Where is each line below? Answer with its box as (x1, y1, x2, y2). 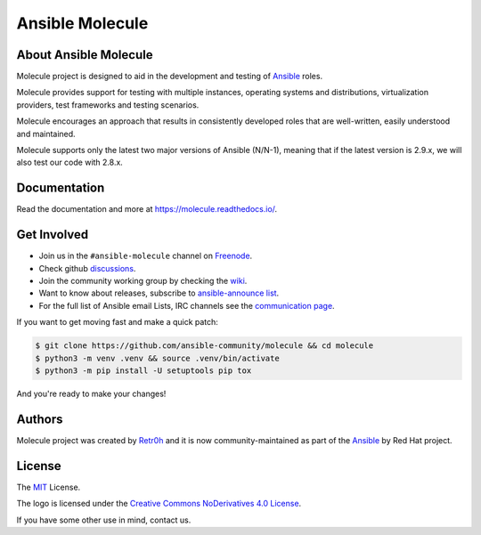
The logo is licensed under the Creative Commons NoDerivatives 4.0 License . (16, 499, 302, 509)
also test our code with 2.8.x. (16, 157, 124, 168)
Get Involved (16, 227, 89, 242)
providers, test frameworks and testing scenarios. (16, 99, 200, 110)
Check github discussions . (38, 263, 136, 273)
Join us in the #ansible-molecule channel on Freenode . (38, 250, 253, 262)
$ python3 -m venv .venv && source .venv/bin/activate (35, 353, 280, 363)
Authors (16, 411, 63, 426)
